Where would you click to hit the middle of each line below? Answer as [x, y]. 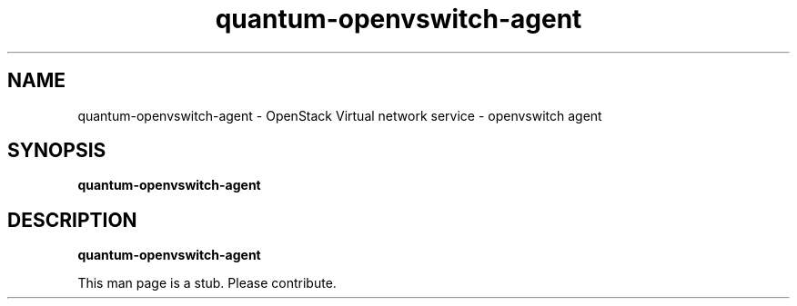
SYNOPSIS [57, 151]
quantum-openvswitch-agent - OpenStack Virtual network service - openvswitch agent [340, 115]
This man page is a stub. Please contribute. [207, 283]
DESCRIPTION [72, 220]
